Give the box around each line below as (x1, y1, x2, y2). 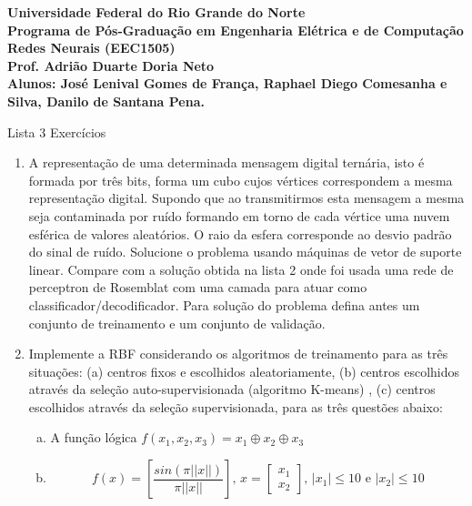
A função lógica (50, 428, 137, 447)
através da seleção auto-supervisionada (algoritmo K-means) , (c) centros (28, 379, 436, 399)
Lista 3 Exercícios (7, 122, 106, 141)
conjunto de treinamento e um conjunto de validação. (28, 313, 326, 332)
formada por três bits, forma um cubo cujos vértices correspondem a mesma (28, 170, 453, 189)
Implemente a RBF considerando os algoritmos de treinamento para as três (28, 344, 448, 363)
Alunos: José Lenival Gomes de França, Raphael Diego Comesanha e (7, 74, 447, 93)
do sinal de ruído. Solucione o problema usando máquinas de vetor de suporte (28, 242, 462, 261)
